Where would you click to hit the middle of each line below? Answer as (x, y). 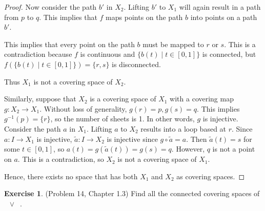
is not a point (234, 149)
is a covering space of (123, 99)
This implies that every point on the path (69, 44)
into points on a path (224, 17)
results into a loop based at (184, 128)
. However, (188, 149)
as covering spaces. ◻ (211, 176)
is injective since (132, 139)
